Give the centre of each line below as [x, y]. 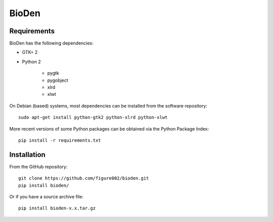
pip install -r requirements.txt [60, 140]
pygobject [58, 80]
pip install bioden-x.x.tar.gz [57, 208]
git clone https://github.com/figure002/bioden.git [84, 178]
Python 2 [32, 62]
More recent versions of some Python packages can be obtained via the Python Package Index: [109, 129]
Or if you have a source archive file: [46, 197]
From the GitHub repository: [38, 166]
